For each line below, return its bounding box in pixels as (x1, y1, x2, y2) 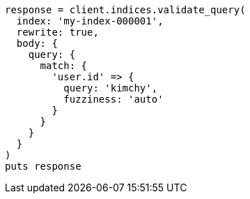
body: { (16, 38, 58, 49)
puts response (5, 161, 81, 172)
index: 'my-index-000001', (16, 15, 164, 27)
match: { (40, 60, 88, 71)
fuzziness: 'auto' (63, 94, 164, 105)
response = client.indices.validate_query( (5, 4, 246, 15)
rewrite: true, (16, 27, 99, 38)
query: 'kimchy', (63, 82, 158, 94)
